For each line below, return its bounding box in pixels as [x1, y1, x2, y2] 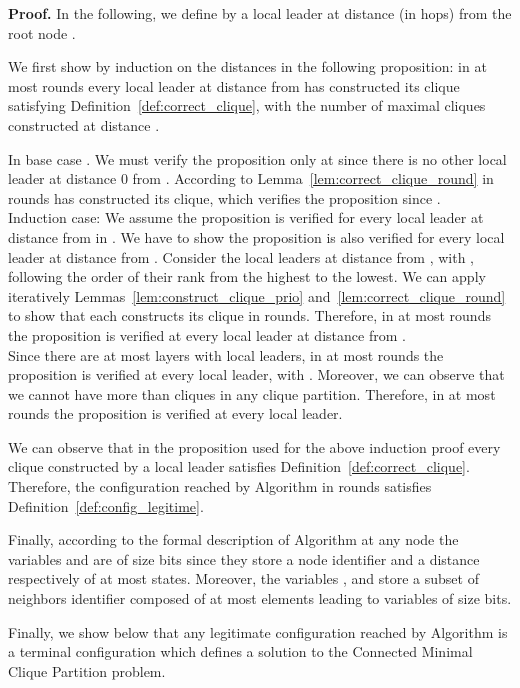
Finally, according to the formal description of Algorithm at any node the [8, 529, 459, 550]
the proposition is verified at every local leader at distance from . [8, 324, 406, 345]
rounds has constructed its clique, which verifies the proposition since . [8, 187, 441, 208]
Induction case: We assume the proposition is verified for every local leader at [8, 207, 484, 228]
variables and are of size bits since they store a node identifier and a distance [8, 548, 480, 569]
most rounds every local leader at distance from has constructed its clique [8, 75, 460, 96]
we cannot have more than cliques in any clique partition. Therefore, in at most [8, 383, 496, 404]
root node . [8, 22, 76, 43]
